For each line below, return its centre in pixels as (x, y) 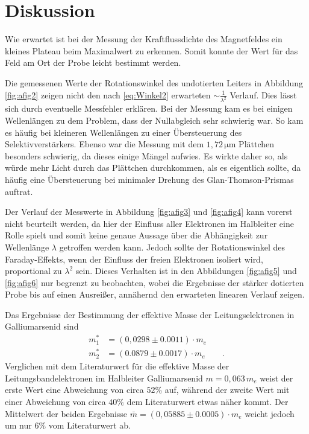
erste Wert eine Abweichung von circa (74, 390)
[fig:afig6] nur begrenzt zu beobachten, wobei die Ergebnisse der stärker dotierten (154, 282)
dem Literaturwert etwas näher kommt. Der (208, 402)
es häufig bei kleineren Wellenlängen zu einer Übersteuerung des (123, 132)
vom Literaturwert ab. (89, 425)
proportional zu (33, 271)
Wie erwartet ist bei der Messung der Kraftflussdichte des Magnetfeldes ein (144, 39)
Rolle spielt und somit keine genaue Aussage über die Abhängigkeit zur (136, 235)
